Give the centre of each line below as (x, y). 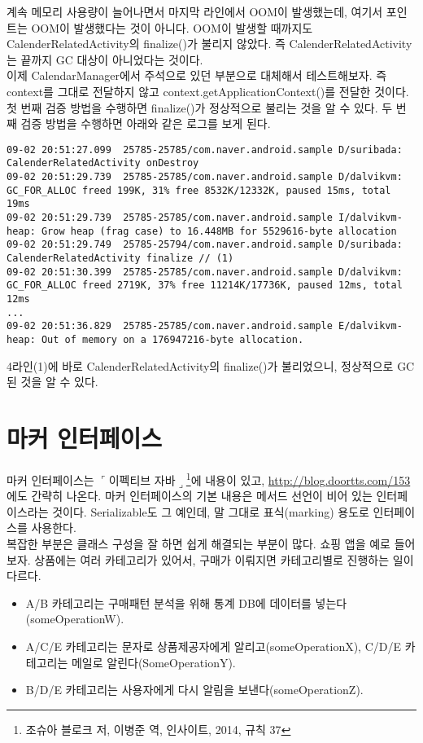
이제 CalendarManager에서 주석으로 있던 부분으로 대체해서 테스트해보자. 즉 (197, 75)
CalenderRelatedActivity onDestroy (103, 163)
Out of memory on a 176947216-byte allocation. (172, 339)
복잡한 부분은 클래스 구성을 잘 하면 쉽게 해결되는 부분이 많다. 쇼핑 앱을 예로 (198, 543)
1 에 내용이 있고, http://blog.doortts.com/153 (298, 478)
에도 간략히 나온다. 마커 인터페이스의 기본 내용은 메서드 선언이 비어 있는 (190, 496)
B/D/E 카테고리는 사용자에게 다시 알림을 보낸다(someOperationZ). (194, 690)
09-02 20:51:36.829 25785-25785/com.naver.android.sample (170, 326)
